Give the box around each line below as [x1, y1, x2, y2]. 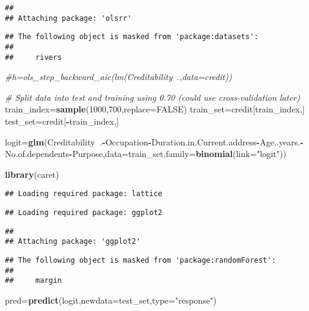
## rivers [5, 53, 62, 62]
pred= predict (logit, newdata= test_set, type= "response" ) [5, 294, 217, 307]
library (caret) [5, 167, 59, 180]
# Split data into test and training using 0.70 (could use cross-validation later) [5, 90, 300, 103]
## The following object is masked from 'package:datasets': [5, 32, 259, 42]
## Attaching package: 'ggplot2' [5, 237, 140, 246]
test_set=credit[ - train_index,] [5, 115, 119, 128]
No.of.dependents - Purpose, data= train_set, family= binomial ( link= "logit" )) [5, 147, 286, 160]
